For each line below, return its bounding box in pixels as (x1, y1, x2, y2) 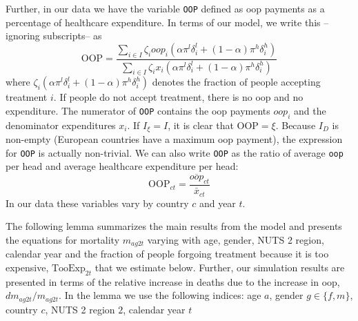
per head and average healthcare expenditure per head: (6, 159, 239, 173)
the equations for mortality (6, 232, 120, 246)
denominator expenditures (6, 117, 116, 132)
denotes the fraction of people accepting (152, 75, 321, 89)
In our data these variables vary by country (6, 195, 189, 210)
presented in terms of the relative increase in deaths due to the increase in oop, (6, 274, 340, 289)
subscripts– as (43, 28, 102, 43)
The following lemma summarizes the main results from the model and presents (6, 219, 342, 233)
